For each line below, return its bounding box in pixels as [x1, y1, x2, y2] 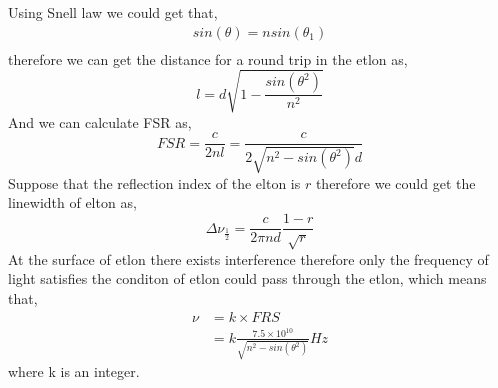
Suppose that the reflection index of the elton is [8, 172, 301, 193]
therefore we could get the [315, 172, 476, 193]
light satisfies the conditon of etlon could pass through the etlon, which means [8, 268, 487, 289]
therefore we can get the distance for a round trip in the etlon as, [8, 48, 408, 69]
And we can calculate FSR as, [8, 111, 192, 132]
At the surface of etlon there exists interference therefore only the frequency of [8, 248, 489, 269]
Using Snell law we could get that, [8, 2, 218, 22]
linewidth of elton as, [8, 192, 137, 213]
